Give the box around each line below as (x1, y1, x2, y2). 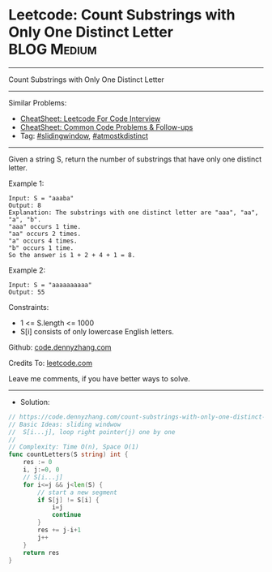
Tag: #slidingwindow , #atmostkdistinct (19, 131, 148, 140)
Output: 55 (8, 288, 45, 296)
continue (51, 511, 82, 519)
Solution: (19, 397, 50, 406)
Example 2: (8, 265, 46, 275)
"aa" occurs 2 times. (8, 230, 82, 238)
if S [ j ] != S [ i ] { (37, 496, 100, 504)
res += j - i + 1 (37, 526, 82, 535)
